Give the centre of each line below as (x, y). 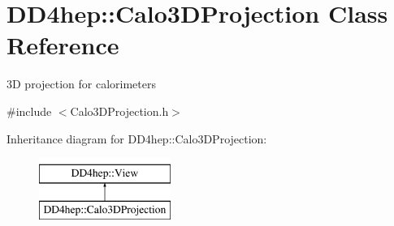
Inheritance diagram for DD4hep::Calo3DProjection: (137, 138)
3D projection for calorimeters (81, 84)
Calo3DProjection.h (119, 111)
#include (29, 111)
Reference (63, 45)
